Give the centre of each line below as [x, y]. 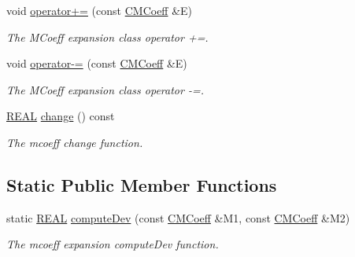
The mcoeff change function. [75, 142]
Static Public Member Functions [142, 184]
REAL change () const [61, 116]
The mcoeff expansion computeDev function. [113, 244]
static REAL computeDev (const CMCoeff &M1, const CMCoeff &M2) [178, 217]
